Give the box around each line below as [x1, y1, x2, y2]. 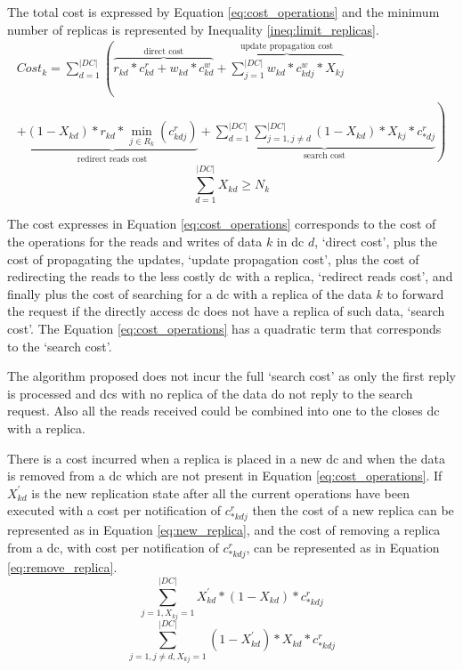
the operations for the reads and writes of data [7, 231, 263, 250]
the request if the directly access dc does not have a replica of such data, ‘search [7, 302, 445, 320]
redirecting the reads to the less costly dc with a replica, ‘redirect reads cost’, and [7, 267, 453, 286]
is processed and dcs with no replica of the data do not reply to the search [7, 383, 413, 402]
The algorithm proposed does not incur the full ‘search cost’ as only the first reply [7, 367, 456, 385]
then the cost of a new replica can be [252, 501, 454, 520]
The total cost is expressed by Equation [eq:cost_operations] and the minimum [7, 3, 440, 20]
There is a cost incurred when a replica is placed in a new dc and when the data [7, 448, 445, 467]
